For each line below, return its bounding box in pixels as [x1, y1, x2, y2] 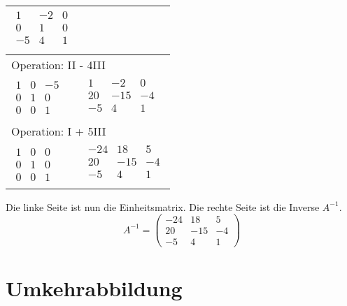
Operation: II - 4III [11, 56, 106, 73]
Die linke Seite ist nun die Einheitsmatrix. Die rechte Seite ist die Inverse [6, 199, 320, 214]
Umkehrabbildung [6, 274, 183, 303]
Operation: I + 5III [11, 123, 106, 139]
